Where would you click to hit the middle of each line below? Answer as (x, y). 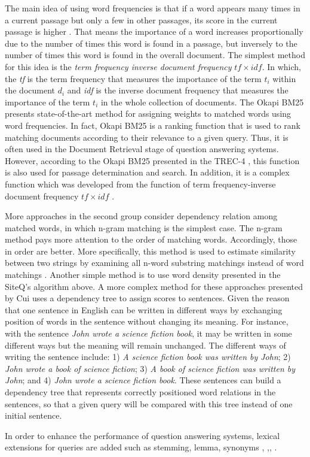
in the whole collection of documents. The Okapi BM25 (202, 102)
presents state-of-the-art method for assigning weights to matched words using (148, 114)
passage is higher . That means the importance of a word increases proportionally (154, 31)
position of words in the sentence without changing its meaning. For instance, (147, 321)
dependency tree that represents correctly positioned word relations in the (140, 392)
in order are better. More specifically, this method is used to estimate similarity (150, 251)
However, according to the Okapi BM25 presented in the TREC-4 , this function (152, 160)
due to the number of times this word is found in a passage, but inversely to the (151, 43)
